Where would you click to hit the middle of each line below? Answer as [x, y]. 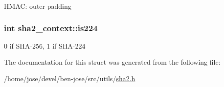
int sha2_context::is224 [51, 27]
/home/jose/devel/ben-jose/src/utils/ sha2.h [70, 78]
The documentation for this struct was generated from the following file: [112, 62]
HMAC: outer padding [38, 6]
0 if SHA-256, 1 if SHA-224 [45, 45]
